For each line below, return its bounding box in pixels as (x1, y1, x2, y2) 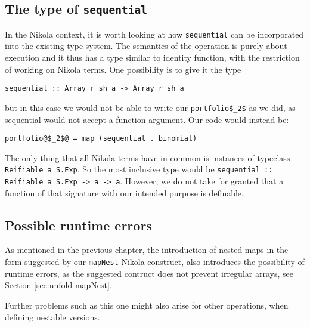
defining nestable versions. (5, 310, 100, 323)
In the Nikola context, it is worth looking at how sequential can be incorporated (5, 27, 304, 40)
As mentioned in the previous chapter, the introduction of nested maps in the (5, 243, 289, 256)
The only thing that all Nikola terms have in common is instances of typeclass (5, 151, 290, 163)
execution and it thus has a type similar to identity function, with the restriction (5, 51, 300, 64)
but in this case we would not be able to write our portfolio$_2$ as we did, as (5, 101, 296, 113)
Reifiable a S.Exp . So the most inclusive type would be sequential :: (5, 163, 273, 175)
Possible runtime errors (5, 215, 152, 234)
